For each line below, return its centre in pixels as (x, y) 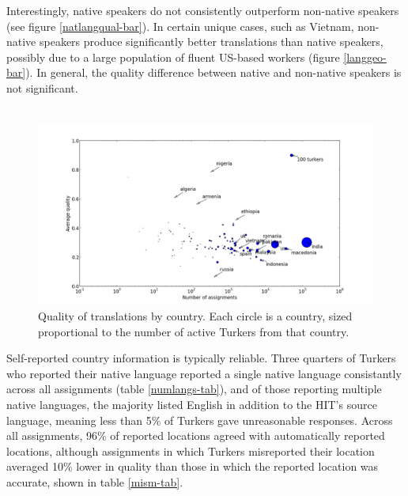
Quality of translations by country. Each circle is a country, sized (195, 315)
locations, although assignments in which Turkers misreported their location (191, 451)
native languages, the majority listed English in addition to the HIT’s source (192, 404)
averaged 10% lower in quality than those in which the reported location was (193, 466)
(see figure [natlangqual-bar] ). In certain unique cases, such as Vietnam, (180, 26)
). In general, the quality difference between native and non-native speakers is (213, 72)
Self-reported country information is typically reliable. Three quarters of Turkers (201, 358)
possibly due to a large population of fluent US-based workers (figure (173, 57)
